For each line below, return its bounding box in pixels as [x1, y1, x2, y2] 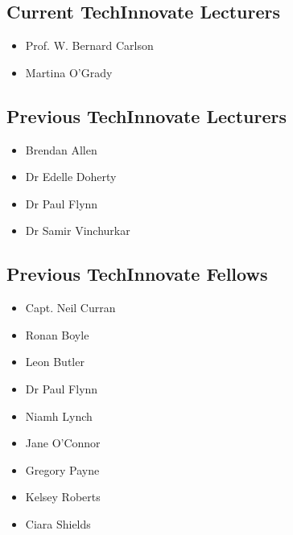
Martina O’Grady [25, 64, 113, 80]
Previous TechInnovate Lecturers [6, 103, 287, 128]
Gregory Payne [25, 461, 100, 478]
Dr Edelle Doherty [25, 168, 117, 185]
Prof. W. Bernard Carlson [25, 37, 154, 54]
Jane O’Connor [25, 434, 101, 451]
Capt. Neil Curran [25, 299, 116, 316]
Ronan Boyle [25, 326, 89, 343]
